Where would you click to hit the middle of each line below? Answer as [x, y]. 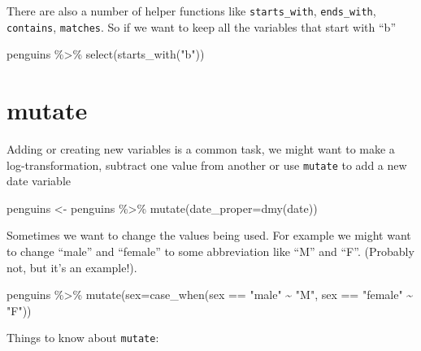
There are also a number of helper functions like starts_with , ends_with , [191, 11]
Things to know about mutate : [83, 338]
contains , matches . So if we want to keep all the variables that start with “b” [202, 26]
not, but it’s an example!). [72, 267]
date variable [39, 181]
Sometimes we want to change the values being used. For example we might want [209, 235]
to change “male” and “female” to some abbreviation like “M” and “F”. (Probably [210, 251]
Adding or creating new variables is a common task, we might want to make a [201, 149]
